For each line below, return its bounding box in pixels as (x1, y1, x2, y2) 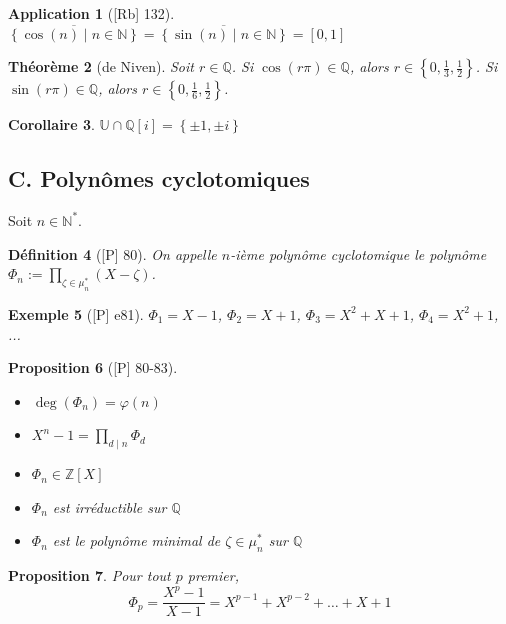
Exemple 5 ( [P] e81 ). (8, 303, 144, 324)
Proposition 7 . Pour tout (8, 565, 171, 586)
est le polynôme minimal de (52, 530, 221, 551)
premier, (187, 565, 239, 586)
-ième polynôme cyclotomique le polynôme (230, 243, 487, 264)
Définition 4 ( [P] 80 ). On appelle (8, 243, 217, 264)
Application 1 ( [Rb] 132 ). (8, 3, 175, 23)
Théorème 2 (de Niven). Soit (8, 56, 194, 77)
